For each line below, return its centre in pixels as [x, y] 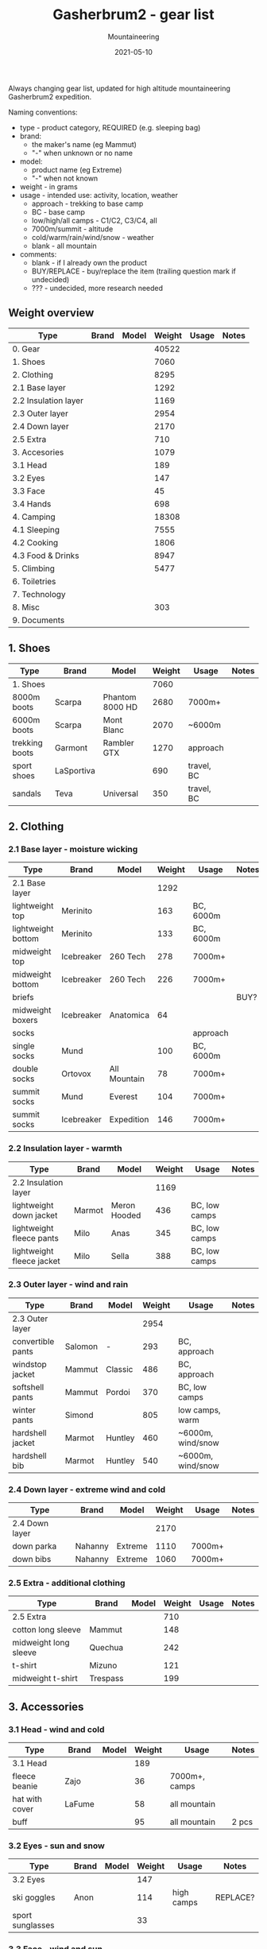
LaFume [80, 1804]
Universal [121, 793]
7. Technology [39, 594]
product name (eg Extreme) [77, 169]
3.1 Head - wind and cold [56, 1729]
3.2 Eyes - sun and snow [56, 1846]
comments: [38, 254]
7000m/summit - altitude [72, 229]
